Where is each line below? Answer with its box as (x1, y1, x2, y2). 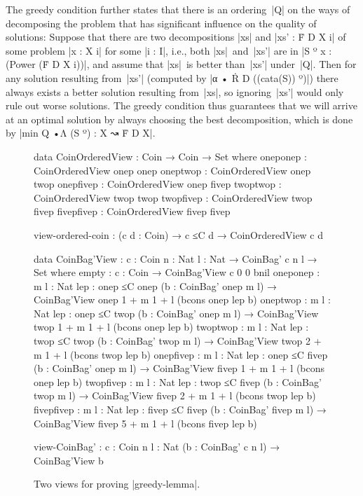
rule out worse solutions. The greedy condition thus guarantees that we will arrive (6, 98, 357, 113)
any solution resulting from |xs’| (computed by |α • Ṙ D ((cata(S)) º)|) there (6, 70, 338, 85)
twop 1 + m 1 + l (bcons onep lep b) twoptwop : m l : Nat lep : (34, 319, 309, 334)
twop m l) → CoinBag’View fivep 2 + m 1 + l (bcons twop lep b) (34, 388, 316, 403)
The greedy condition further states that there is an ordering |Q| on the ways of (6, 2, 350, 16)
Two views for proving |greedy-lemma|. (34, 476, 200, 491)
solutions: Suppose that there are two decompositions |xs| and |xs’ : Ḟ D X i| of (6, 29, 346, 44)
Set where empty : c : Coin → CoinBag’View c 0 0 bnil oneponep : (34, 265, 320, 280)
